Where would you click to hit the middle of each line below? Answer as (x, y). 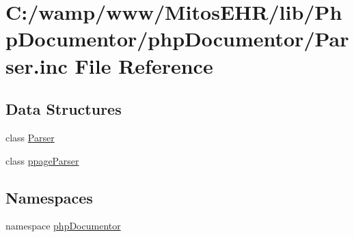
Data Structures (64, 109)
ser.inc (37, 65)
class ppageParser (42, 160)
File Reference (144, 65)
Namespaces (49, 197)
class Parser (30, 137)
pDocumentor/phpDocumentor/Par (177, 39)
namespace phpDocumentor (63, 226)
